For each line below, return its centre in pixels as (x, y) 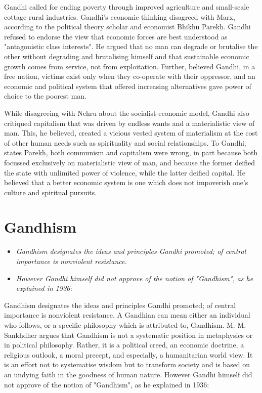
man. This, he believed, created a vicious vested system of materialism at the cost (131, 133)
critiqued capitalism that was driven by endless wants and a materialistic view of (129, 123)
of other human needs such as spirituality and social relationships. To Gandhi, (125, 142)
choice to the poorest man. (46, 96)
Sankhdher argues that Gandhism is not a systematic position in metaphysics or (128, 335)
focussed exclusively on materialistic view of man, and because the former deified (129, 162)
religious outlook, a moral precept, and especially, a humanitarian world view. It (128, 354)
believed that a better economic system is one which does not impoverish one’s (126, 182)
